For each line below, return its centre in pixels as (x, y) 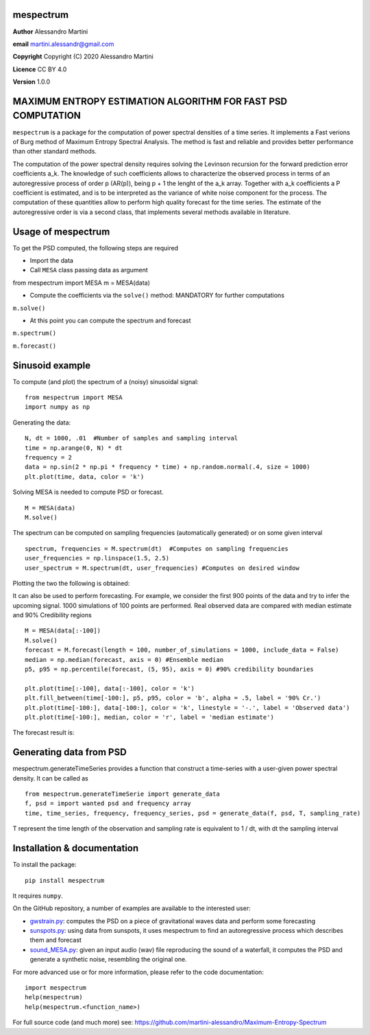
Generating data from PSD (70, 752)
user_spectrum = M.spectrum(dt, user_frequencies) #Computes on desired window (162, 568)
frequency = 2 (48, 457)
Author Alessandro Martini (50, 32)
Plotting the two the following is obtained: (71, 583)
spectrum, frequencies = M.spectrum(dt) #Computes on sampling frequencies (157, 548)
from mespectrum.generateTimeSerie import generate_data (123, 794)
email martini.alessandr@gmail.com (63, 44)
